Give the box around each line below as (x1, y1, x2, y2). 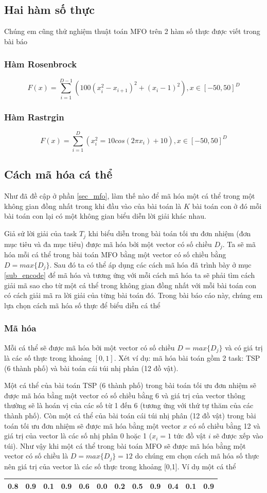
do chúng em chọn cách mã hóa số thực (135, 450, 259, 461)
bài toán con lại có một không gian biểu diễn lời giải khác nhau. (4, 210, 206, 221)
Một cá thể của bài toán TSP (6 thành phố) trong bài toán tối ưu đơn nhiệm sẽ (4, 380, 256, 391)
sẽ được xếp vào (213, 430, 263, 441)
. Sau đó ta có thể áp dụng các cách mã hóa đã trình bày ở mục (49, 259, 252, 270)
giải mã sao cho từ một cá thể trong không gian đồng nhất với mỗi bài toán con (4, 279, 257, 290)
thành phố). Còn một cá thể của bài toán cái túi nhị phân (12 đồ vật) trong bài (4, 410, 256, 421)
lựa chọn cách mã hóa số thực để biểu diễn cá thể (4, 300, 161, 310)
